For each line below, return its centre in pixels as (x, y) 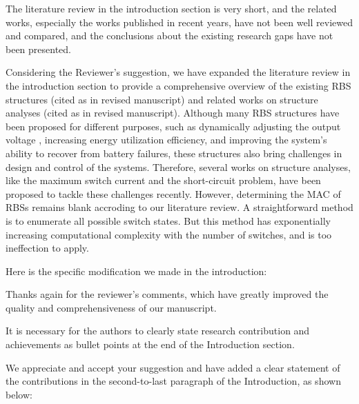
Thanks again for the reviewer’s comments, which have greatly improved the (167, 294)
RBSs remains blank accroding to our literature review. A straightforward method (179, 207)
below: (19, 394)
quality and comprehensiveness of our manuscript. (111, 307)
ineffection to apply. (47, 248)
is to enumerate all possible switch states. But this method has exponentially (168, 220)
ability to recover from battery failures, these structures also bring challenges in (174, 153)
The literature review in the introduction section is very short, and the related (171, 8)
